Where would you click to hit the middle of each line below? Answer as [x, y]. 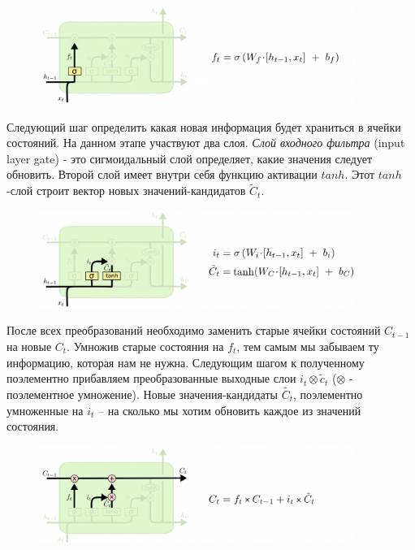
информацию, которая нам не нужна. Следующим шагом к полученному [186, 362]
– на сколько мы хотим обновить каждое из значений [229, 410]
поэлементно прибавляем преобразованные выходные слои [151, 378]
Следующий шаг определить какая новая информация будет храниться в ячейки [204, 126]
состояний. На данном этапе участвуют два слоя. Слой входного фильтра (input [206, 143]
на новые [29, 346]
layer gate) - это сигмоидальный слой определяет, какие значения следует [190, 158]
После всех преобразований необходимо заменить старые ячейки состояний [194, 330]
